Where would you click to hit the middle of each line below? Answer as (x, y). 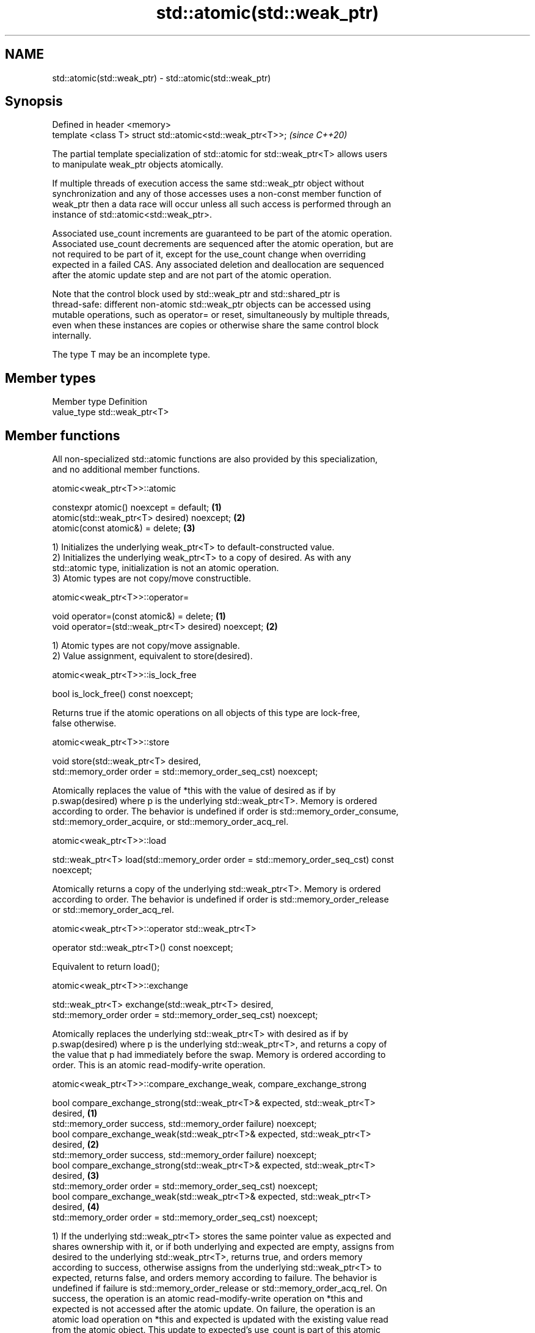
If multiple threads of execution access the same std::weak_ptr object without (208, 183)
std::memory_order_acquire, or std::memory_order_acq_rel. (170, 822)
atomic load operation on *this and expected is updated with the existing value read (220, 1320)
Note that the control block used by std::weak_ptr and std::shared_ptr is (196, 294)
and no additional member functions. (126, 470)
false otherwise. (84, 723)
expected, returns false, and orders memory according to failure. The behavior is (215, 1278)
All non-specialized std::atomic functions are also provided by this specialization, (215, 459)
